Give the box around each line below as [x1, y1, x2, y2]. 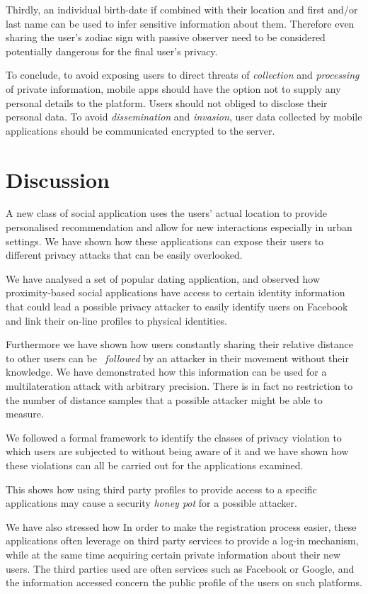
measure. [6, 406, 44, 421]
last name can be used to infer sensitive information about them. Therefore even [6, 16, 355, 30]
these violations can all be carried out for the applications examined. [6, 457, 304, 472]
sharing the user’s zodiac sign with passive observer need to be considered [6, 30, 326, 45]
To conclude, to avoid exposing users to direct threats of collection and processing [6, 67, 360, 82]
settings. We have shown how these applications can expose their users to [6, 233, 324, 248]
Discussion [6, 164, 110, 194]
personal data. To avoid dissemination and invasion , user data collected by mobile [6, 109, 362, 124]
